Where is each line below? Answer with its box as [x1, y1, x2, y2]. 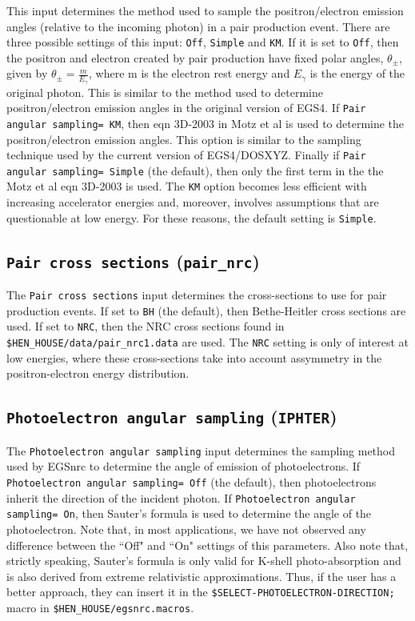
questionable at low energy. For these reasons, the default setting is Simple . [6, 209, 377, 226]
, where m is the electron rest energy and [89, 65, 290, 82]
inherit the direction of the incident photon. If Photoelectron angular [6, 489, 356, 506]
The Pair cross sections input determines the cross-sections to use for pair [6, 286, 387, 303]
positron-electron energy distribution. [6, 365, 190, 382]
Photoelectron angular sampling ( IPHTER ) [6, 404, 337, 429]
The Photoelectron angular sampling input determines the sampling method [6, 442, 396, 459]
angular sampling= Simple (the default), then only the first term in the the [6, 162, 384, 178]
